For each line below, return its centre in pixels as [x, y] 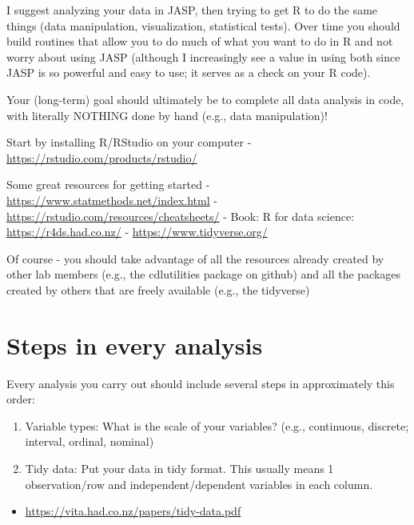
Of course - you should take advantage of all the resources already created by [195, 258]
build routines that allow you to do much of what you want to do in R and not [200, 41]
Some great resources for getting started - [108, 184]
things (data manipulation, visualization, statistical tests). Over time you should [203, 25]
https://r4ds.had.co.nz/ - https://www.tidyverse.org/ [137, 232]
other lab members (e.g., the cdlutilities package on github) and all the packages [204, 274]
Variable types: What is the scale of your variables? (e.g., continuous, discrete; [217, 425]
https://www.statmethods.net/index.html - [112, 200]
